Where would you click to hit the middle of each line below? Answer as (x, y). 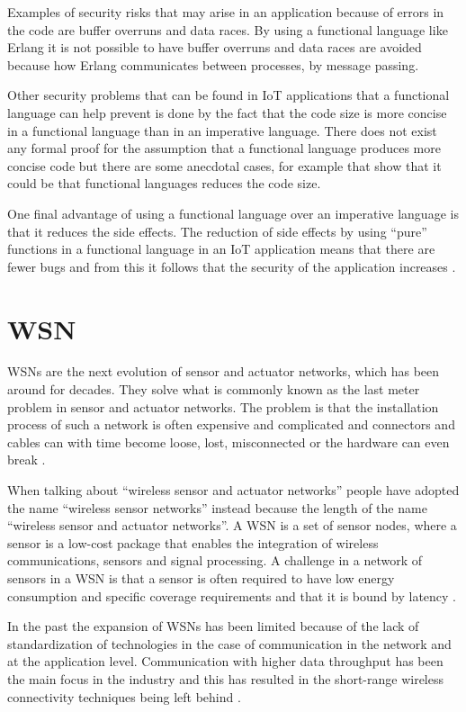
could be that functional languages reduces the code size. (164, 183)
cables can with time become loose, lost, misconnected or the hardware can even (229, 442)
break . (27, 460)
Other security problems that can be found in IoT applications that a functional (229, 95)
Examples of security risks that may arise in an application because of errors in (226, 12)
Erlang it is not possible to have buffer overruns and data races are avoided (215, 47)
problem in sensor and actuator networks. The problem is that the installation (223, 406)
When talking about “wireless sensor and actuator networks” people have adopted (233, 490)
